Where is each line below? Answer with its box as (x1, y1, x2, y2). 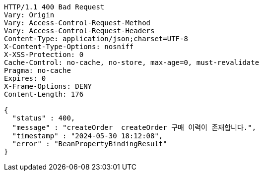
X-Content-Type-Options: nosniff (4, 43, 134, 51)
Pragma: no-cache (4, 66, 71, 74)
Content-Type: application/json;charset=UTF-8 (4, 35, 188, 43)
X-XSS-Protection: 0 (4, 51, 84, 58)
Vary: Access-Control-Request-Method (4, 19, 151, 27)
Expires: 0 (4, 74, 46, 82)
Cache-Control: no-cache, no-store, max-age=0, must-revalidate (4, 58, 260, 66)
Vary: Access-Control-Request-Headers (4, 27, 155, 35)
